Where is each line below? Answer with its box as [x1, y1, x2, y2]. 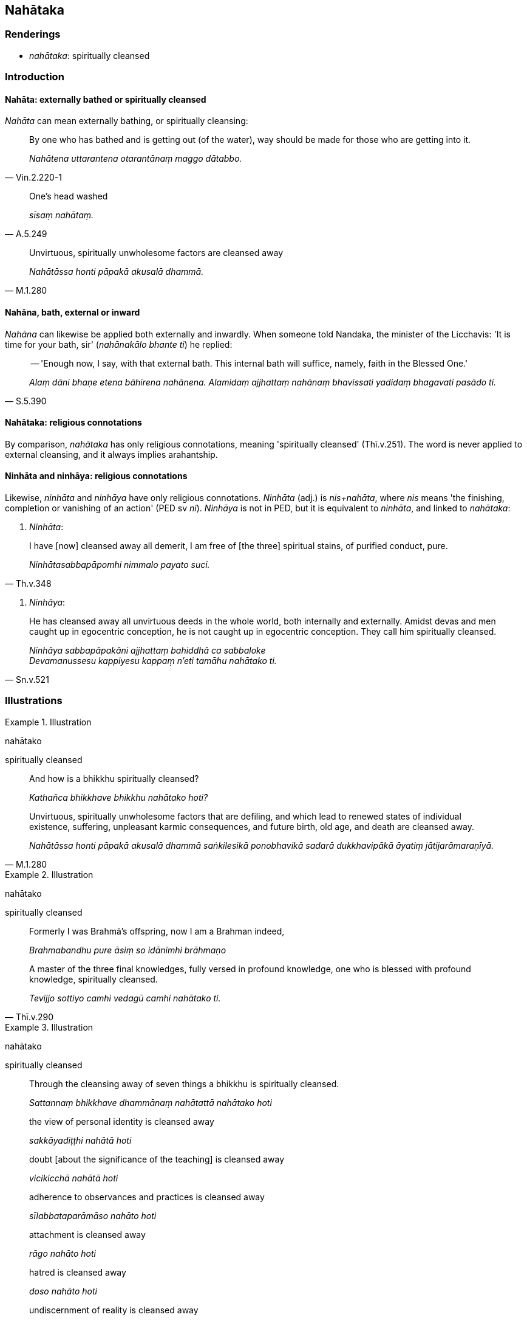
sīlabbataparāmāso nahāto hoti [29, 1210, 157, 1221]
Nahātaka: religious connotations [5, 417, 142, 428]
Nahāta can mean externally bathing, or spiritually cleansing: [5, 116, 248, 126]
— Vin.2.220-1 [5, 172, 62, 183]
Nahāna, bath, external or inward [5, 307, 140, 317]
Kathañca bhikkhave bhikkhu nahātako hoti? [29, 792, 208, 803]
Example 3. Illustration [5, 1021, 93, 1032]
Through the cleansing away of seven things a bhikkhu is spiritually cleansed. [29, 1078, 339, 1089]
